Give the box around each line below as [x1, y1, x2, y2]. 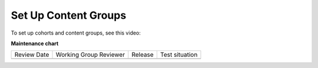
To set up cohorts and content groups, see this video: [11, 29, 141, 36]
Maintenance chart [11, 40, 59, 47]
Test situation [160, 50, 198, 59]
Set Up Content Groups [11, 9, 127, 22]
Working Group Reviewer [55, 50, 125, 59]
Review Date [14, 50, 49, 59]
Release [131, 50, 154, 59]
